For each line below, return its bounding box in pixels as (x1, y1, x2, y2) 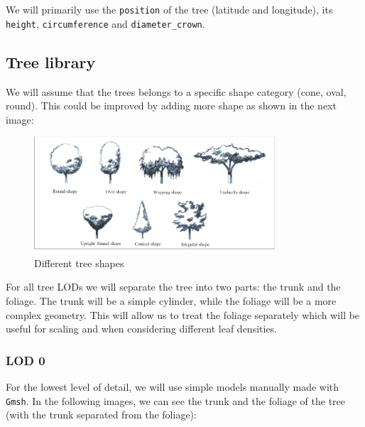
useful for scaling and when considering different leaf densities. (6, 321, 278, 336)
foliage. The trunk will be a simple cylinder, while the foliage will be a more (6, 293, 337, 308)
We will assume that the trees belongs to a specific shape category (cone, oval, (6, 84, 347, 99)
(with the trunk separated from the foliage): (6, 407, 197, 422)
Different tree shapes (34, 255, 124, 270)
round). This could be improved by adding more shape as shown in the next (6, 98, 337, 113)
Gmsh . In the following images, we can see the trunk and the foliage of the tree (6, 393, 345, 408)
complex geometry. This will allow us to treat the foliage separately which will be (6, 307, 360, 322)
